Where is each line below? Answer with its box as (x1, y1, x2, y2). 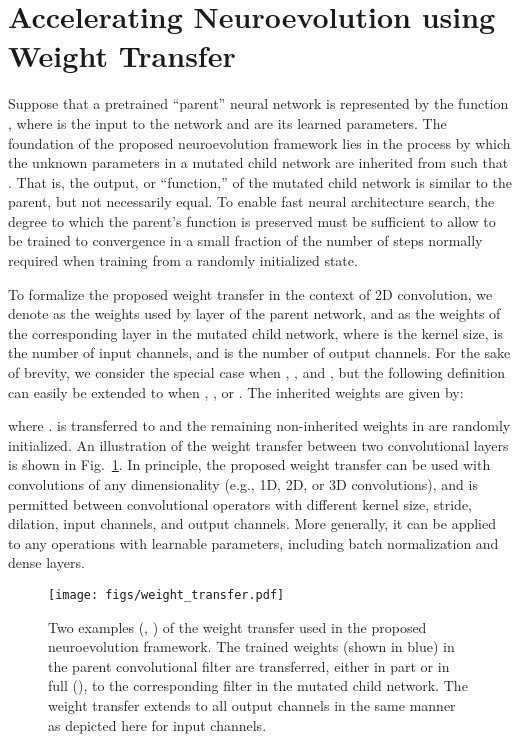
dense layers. (8, 552, 85, 573)
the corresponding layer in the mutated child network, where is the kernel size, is (8, 322, 503, 343)
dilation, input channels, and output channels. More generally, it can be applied (8, 513, 496, 534)
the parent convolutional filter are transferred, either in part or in (48, 655, 450, 676)
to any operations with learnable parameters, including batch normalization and (8, 532, 499, 553)
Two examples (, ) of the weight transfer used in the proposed (48, 616, 427, 637)
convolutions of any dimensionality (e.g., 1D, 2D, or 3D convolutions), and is (8, 474, 478, 494)
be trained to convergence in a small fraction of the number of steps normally (8, 230, 483, 251)
